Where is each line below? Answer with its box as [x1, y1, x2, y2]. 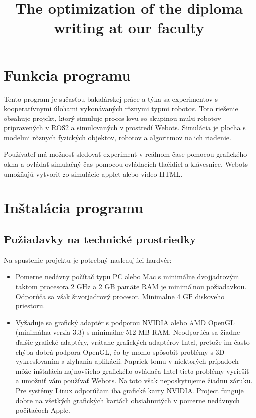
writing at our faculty [54, 17, 204, 38]
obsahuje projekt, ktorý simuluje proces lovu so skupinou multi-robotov [4, 113, 221, 123]
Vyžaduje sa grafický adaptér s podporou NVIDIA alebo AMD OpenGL [15, 317, 235, 327]
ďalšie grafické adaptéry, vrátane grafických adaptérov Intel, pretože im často [15, 336, 250, 347]
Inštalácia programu [4, 197, 144, 218]
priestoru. [15, 300, 45, 311]
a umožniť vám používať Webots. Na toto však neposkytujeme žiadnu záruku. [15, 375, 253, 386]
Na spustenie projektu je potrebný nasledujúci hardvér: [4, 254, 172, 265]
